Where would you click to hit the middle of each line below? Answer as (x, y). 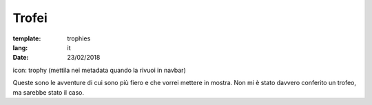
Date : (21, 58)
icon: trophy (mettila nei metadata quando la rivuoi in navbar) (99, 70)
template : (27, 38)
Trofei (30, 18)
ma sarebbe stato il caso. (48, 92)
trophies (79, 38)
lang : (20, 47)
